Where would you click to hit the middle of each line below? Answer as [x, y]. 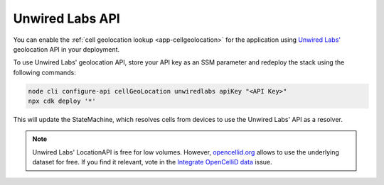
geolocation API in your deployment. [66, 49]
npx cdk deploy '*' [62, 101]
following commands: [44, 72]
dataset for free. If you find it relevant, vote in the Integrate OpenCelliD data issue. [153, 162]
